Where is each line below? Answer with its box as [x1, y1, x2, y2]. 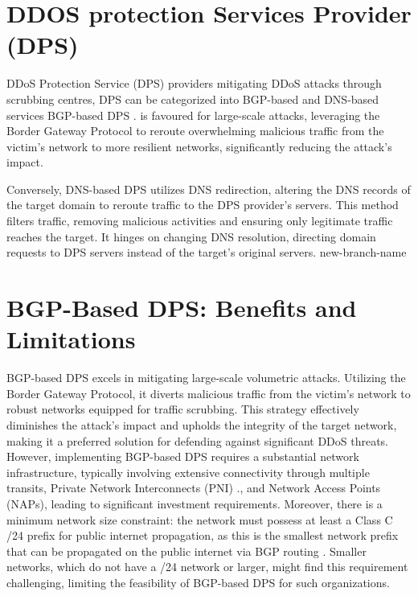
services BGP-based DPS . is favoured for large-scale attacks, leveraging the [6, 106, 380, 123]
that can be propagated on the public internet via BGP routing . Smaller [6, 542, 367, 559]
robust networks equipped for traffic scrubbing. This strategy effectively [6, 401, 359, 417]
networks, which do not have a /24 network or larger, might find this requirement [6, 558, 408, 575]
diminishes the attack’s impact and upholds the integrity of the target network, [6, 416, 397, 433]
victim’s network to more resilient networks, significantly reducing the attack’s [6, 138, 392, 154]
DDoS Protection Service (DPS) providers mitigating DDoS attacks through [6, 75, 382, 92]
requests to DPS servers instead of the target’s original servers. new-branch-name [6, 244, 407, 261]
